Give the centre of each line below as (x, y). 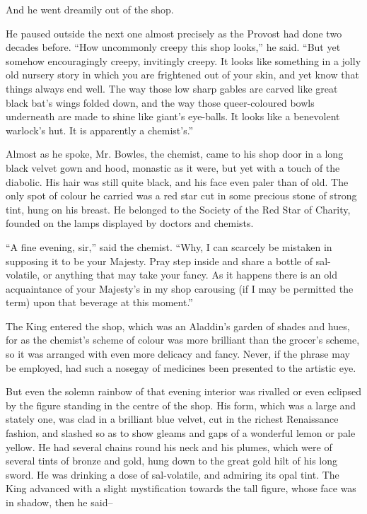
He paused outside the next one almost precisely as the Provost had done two (174, 33)
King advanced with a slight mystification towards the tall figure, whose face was (181, 488)
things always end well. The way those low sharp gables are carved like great (172, 88)
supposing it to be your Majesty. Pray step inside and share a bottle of (159, 261)
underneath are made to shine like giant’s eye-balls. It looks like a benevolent (173, 116)
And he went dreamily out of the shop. (90, 9)
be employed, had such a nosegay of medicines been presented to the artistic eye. (181, 367)
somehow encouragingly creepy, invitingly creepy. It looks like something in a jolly (183, 60)
